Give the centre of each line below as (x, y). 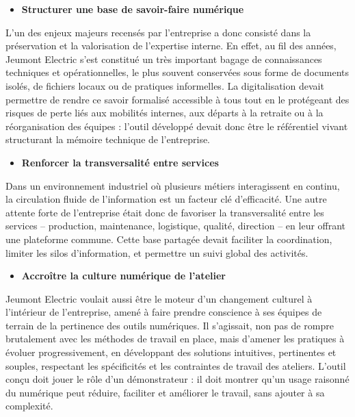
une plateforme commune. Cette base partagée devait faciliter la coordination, (169, 239)
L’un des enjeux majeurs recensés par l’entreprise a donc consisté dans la (158, 32)
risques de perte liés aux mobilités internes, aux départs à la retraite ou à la (165, 113)
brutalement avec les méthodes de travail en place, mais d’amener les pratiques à (175, 339)
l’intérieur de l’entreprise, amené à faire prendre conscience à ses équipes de (164, 312)
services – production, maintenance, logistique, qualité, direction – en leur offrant (176, 226)
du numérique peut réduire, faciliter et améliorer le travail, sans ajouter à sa (165, 392)
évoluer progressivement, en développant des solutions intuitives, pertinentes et (171, 352)
